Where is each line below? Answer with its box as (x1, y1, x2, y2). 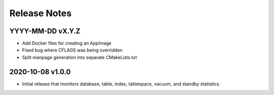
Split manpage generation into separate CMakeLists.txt (22, 54, 137, 60)
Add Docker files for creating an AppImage (22, 40, 112, 46)
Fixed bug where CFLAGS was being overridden (22, 47, 123, 53)
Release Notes (9, 8, 72, 19)
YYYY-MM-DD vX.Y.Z (9, 27, 81, 35)
